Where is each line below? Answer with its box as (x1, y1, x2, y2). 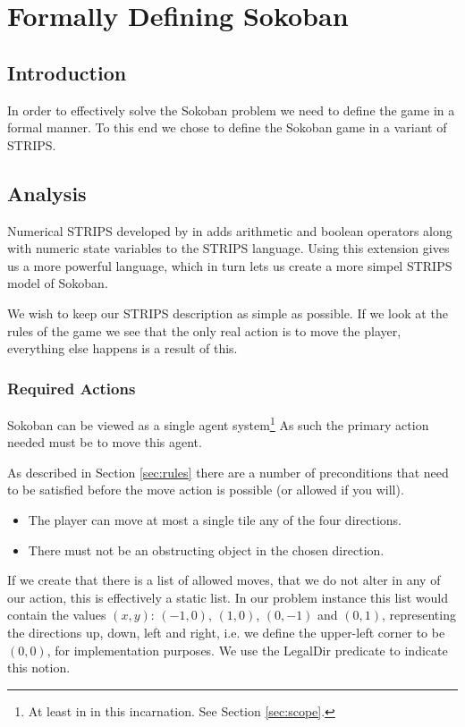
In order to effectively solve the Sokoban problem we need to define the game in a (7, 100, 455, 119)
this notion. (7, 658, 71, 677)
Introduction (7, 58, 127, 86)
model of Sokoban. (7, 274, 108, 292)
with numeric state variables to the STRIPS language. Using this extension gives (7, 239, 450, 258)
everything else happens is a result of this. (7, 339, 238, 358)
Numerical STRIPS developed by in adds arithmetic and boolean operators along (7, 221, 452, 240)
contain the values (7, 605, 106, 624)
